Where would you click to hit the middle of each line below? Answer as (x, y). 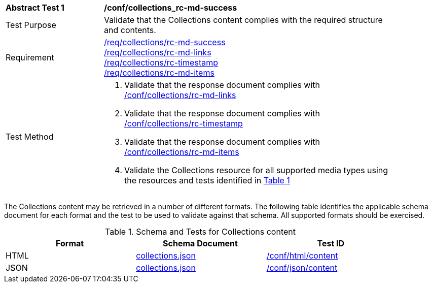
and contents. (130, 30)
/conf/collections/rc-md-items (182, 152)
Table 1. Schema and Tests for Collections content (200, 232)
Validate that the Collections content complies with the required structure (243, 20)
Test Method (30, 137)
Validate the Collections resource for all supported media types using (256, 170)
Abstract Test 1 (35, 8)
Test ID (331, 243)
